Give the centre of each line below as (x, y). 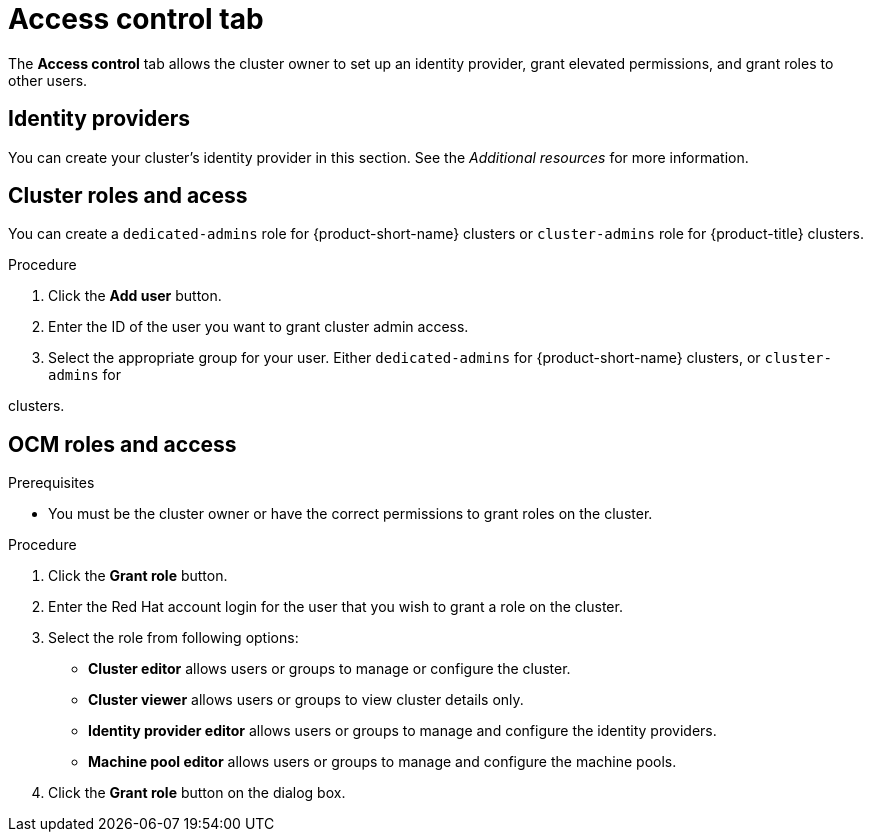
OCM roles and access (122, 444)
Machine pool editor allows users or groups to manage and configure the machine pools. (382, 762)
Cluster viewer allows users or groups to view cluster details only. (306, 700)
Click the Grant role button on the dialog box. (197, 793)
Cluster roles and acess (128, 196)
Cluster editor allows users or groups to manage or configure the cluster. (329, 669)
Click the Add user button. (135, 296)
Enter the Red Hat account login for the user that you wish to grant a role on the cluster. (335, 607)
